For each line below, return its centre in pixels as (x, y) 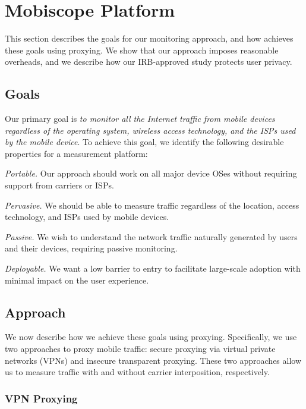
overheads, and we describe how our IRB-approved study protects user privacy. (149, 62)
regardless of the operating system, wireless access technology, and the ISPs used (150, 130)
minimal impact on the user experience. (77, 280)
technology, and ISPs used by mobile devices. (87, 217)
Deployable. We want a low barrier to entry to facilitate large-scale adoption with (153, 268)
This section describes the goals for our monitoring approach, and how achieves (149, 38)
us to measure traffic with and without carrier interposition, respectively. (137, 372)
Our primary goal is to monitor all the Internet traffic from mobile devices (140, 119)
